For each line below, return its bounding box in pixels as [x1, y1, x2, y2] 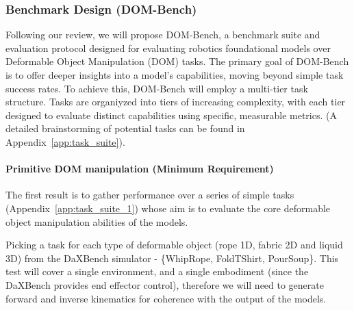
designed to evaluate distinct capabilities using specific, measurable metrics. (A [5, 107, 337, 122]
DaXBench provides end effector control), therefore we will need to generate [5, 277, 324, 292]
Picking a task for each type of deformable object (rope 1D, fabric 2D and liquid [5, 237, 343, 252]
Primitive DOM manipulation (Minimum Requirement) [5, 162, 274, 176]
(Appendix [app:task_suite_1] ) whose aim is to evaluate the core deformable [5, 201, 331, 215]
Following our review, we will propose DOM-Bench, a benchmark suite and [5, 27, 320, 42]
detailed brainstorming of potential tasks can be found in [5, 121, 245, 135]
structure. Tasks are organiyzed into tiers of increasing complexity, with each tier [5, 94, 346, 109]
